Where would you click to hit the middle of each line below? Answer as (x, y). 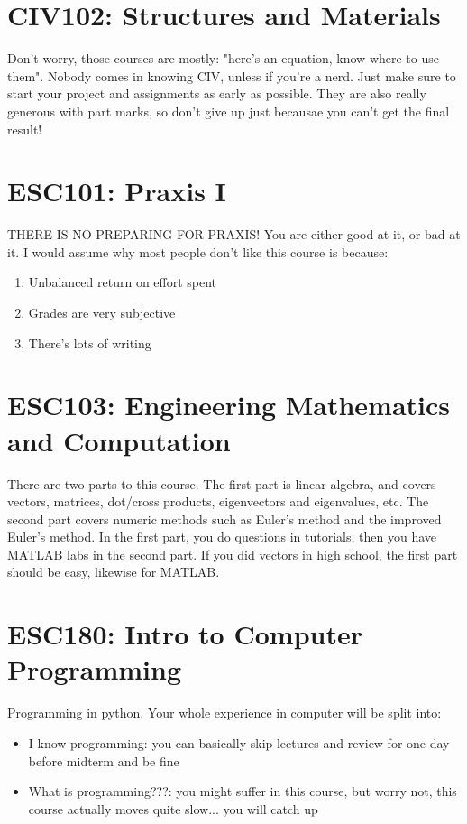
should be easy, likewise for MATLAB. (114, 572)
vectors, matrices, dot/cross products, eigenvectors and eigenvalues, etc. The (218, 501)
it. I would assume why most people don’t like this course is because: (198, 251)
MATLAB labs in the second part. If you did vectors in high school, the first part (233, 554)
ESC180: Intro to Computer (185, 634)
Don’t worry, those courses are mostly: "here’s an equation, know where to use (223, 58)
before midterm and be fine (104, 760)
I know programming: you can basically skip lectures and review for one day (239, 742)
